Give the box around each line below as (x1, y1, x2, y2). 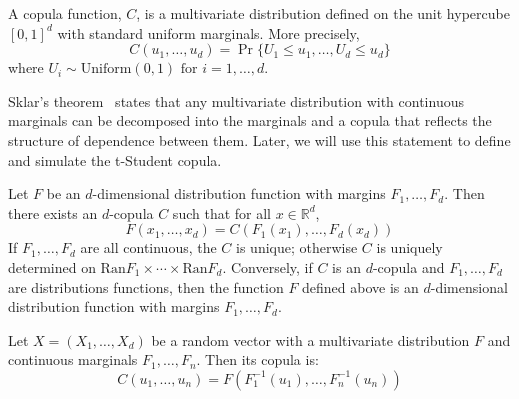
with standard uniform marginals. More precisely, (57, 22, 360, 43)
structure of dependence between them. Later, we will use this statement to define (8, 129, 511, 150)
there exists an (8, 202, 98, 223)
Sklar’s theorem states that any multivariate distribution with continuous (8, 90, 464, 111)
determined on (8, 256, 96, 277)
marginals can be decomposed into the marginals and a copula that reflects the (8, 110, 492, 131)
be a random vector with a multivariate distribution (151, 329, 470, 350)
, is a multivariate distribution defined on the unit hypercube (136, 3, 510, 23)
